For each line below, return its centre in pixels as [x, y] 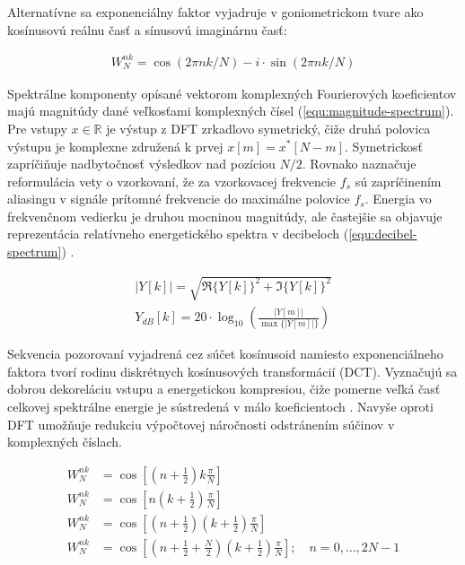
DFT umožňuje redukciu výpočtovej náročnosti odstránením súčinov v [201, 424]
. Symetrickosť [384, 146]
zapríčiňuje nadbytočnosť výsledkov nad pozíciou [141, 164]
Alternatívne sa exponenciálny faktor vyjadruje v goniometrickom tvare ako [215, 12]
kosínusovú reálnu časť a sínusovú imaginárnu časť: [147, 29]
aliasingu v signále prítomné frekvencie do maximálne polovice [179, 199]
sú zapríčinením [398, 181]
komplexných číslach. [65, 442]
